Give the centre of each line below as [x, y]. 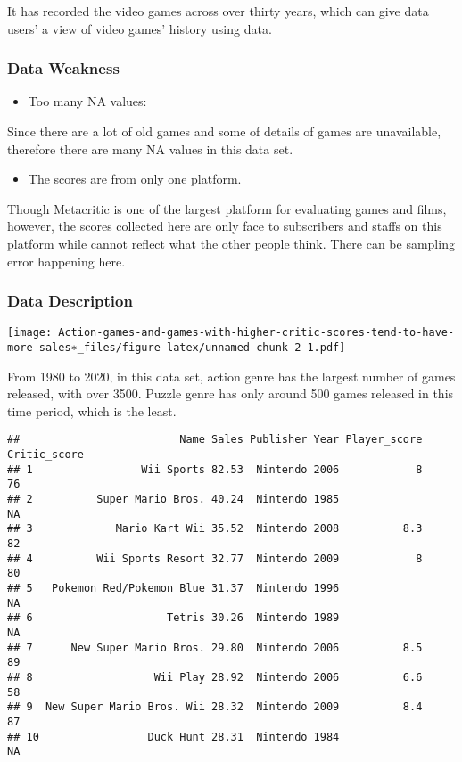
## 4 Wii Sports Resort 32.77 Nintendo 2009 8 [215, 558]
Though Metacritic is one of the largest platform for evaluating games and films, [227, 208]
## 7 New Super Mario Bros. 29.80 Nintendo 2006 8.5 [215, 647]
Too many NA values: [87, 101]
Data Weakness [63, 68]
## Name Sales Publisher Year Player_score [215, 440]
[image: [30, 333]
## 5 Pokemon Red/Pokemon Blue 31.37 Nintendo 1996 [173, 589]
